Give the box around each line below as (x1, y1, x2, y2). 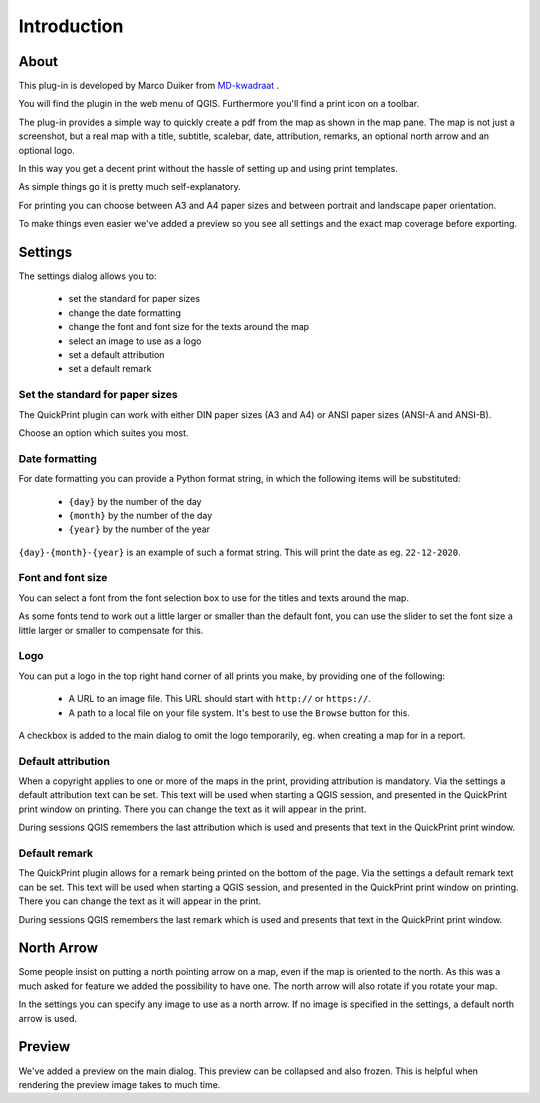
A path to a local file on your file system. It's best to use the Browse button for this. (68, 706, 410, 719)
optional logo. (18, 144, 75, 156)
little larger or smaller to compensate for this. (18, 624, 204, 636)
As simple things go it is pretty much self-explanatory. (18, 181, 242, 193)
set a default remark (68, 363, 152, 375)
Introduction (18, 15, 124, 37)
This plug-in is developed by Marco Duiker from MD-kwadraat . (18, 80, 280, 92)
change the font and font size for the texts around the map (68, 321, 310, 333)
